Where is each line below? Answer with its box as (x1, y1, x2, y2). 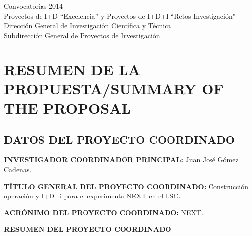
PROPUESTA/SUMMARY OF (4, 78, 224, 98)
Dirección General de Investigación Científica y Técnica (4, 20, 171, 31)
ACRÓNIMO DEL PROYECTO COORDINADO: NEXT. (4, 207, 204, 217)
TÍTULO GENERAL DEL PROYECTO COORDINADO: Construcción (4, 181, 249, 191)
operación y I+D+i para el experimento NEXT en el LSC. (4, 191, 181, 201)
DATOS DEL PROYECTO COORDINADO (4, 131, 235, 147)
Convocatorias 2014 (4, 1, 63, 11)
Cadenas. (4, 164, 32, 174)
